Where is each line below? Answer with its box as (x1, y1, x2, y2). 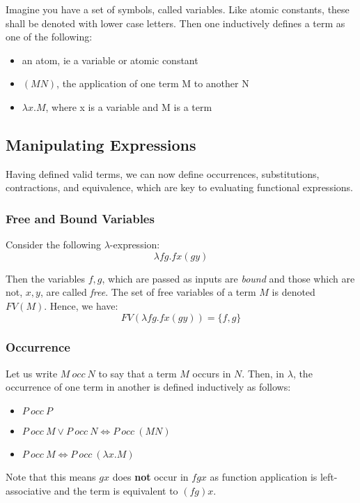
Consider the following (6, 237, 102, 252)
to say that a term (98, 366, 177, 380)
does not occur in (112, 469, 189, 483)
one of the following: (6, 29, 93, 44)
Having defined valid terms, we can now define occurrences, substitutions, (6, 166, 320, 181)
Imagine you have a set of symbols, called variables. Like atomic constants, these (6, 2, 350, 16)
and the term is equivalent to (54, 483, 178, 497)
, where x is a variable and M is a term (45, 99, 212, 114)
